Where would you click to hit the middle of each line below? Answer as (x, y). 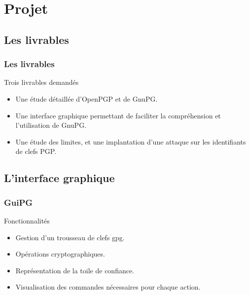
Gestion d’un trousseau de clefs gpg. (70, 237)
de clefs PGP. (36, 151)
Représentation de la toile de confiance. (75, 270)
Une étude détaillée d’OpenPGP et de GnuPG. (87, 98)
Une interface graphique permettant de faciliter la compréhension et (118, 115)
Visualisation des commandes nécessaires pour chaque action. (108, 287)
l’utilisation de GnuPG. (51, 125)
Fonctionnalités (27, 220)
